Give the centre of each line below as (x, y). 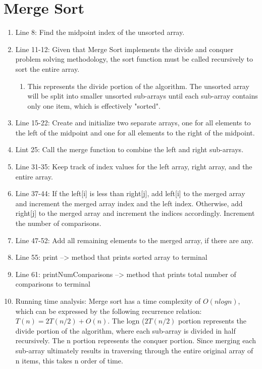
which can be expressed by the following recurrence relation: (109, 311)
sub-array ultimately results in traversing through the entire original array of (134, 350)
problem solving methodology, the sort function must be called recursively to (134, 59)
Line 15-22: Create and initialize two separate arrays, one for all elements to (133, 123)
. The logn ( (126, 321)
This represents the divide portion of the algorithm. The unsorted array (138, 86)
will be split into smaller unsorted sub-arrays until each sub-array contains (143, 96)
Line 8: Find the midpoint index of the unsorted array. (100, 32)
